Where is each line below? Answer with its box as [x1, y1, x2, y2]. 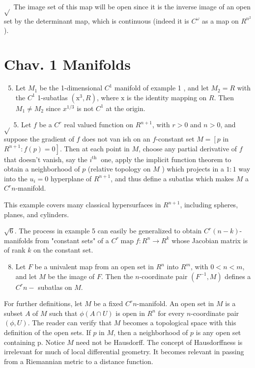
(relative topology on [87, 164, 151, 174]
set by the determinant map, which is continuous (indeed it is [4, 15, 189, 26]
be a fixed [93, 298, 123, 309]
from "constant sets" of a [35, 235, 109, 245]
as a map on [202, 15, 239, 26]
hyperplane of [51, 173, 92, 183]
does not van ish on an [82, 134, 150, 144]
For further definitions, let [4, 298, 83, 309]
